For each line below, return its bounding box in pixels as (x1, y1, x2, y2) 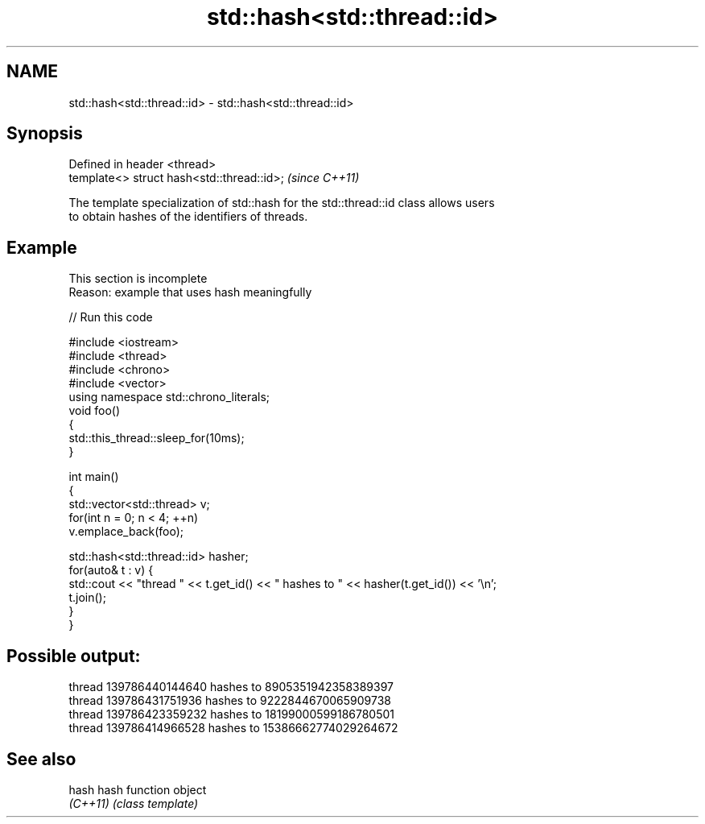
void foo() (68, 404, 121, 418)
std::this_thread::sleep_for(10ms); (68, 431, 245, 445)
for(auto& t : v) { (68, 563, 154, 578)
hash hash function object (68, 782, 207, 797)
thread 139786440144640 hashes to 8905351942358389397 (68, 680, 394, 694)
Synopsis (6, 123, 83, 144)
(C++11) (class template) (68, 796, 199, 810)
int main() (68, 470, 119, 484)
